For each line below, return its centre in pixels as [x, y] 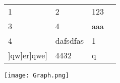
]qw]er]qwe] [28, 55]
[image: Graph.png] [37, 75]
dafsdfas [70, 40]
